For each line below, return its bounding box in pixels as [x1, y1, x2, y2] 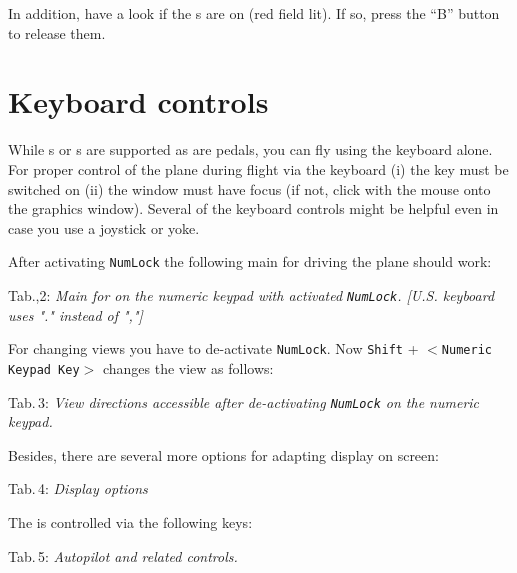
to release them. [8, 22, 106, 43]
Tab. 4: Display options [8, 478, 148, 499]
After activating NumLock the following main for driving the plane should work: [8, 251, 492, 272]
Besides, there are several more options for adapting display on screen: [8, 444, 439, 465]
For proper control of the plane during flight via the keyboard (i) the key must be [8, 158, 509, 179]
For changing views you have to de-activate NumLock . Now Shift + [8, 338, 419, 359]
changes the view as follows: [102, 357, 274, 378]
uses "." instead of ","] [8, 304, 143, 325]
